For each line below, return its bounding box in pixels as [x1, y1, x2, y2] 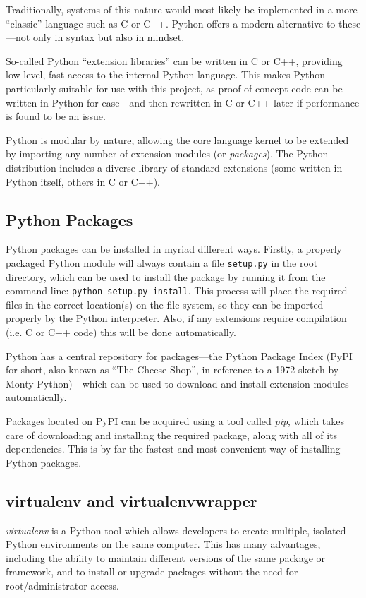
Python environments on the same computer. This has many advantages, [6, 537, 321, 551]
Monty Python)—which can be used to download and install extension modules [6, 376, 349, 390]
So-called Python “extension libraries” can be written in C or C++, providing [6, 53, 343, 68]
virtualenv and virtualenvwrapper [6, 489, 257, 511]
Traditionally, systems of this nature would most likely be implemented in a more [6, 2, 358, 16]
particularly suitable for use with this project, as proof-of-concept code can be [6, 80, 343, 95]
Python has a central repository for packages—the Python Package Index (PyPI [6, 348, 353, 363]
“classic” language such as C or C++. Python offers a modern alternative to [6, 16, 336, 30]
